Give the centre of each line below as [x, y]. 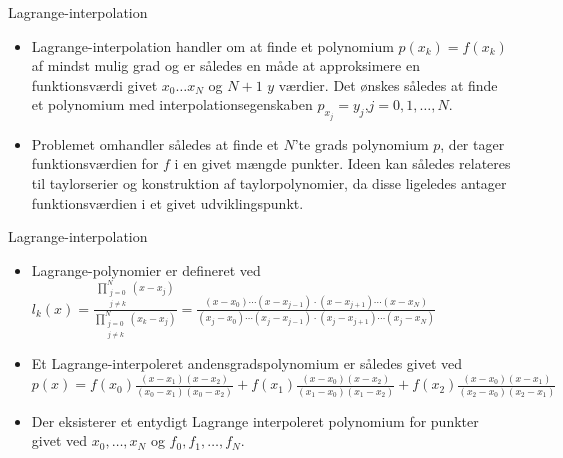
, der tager [472, 143]
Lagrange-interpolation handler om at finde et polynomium [212, 45]
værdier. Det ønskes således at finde [388, 84]
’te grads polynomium [361, 143]
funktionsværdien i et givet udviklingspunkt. [167, 202]
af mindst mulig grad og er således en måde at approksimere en [225, 65]
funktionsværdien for [95, 163]
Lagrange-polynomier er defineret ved [146, 269]
